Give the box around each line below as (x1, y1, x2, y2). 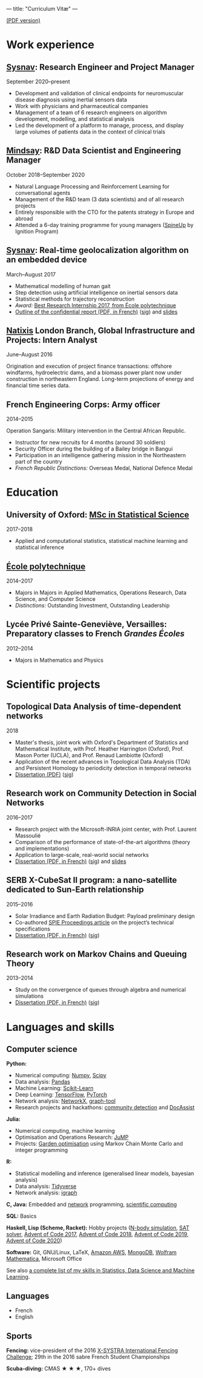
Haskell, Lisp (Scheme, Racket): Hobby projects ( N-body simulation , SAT (6, 1224, 190, 1231)
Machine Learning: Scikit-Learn (14, 1085, 94, 1092)
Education (6, 486, 59, 499)
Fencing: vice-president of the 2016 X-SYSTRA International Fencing (6, 1347, 178, 1354)
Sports (6, 1331, 33, 1341)
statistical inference (14, 543, 65, 551)
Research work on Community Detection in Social (6, 788, 197, 799)
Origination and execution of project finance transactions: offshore (6, 362, 172, 370)
